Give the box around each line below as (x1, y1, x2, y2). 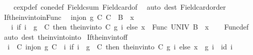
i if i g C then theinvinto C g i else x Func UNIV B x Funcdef (11, 21, 249, 32)
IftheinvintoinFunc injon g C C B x (4, 11, 134, 22)
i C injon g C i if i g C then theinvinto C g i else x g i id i (7, 41, 233, 52)
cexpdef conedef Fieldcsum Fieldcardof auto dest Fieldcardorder (13, 2, 226, 12)
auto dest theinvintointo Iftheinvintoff (4, 31, 128, 42)
